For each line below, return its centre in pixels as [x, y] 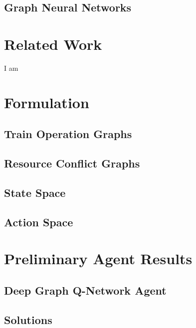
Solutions [28, 319]
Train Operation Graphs [68, 134]
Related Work [53, 44]
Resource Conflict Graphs [72, 163]
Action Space [39, 222]
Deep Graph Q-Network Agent [85, 290]
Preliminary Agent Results [98, 258]
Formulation [47, 102]
